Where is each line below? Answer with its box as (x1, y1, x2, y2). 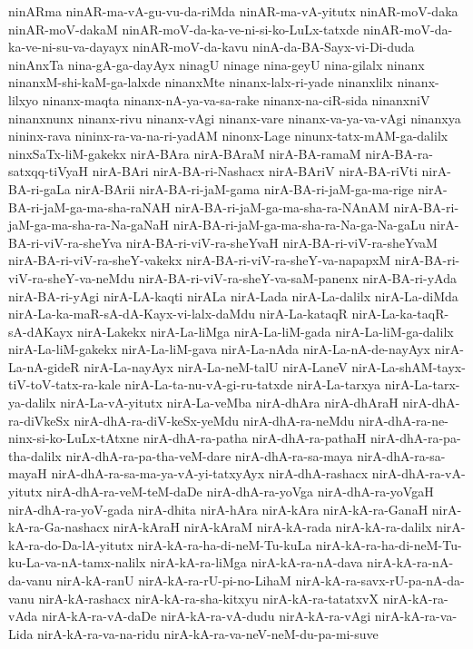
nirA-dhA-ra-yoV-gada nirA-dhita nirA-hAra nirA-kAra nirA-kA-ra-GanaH (8, 499, 429, 518)
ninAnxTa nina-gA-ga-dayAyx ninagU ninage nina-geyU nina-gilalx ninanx (8, 54, 425, 74)
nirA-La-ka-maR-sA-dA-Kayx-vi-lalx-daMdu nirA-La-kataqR (8, 304, 348, 323)
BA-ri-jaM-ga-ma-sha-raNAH (8, 197, 171, 216)
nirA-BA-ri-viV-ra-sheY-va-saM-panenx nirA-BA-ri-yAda (138, 268, 457, 287)
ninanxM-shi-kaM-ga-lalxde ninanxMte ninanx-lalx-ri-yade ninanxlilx (8, 73, 393, 92)
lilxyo (8, 90, 39, 109)
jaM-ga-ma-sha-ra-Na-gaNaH (8, 215, 170, 234)
